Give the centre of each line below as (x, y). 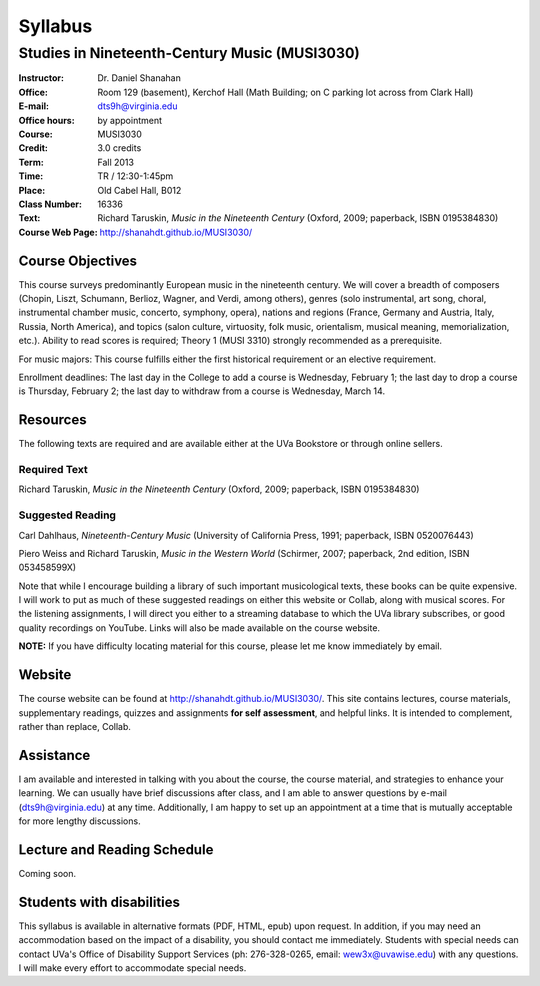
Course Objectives (78, 260)
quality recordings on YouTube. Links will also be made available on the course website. (199, 627)
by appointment (130, 120)
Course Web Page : (58, 232)
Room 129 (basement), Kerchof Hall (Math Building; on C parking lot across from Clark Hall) (285, 92)
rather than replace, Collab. (75, 726)
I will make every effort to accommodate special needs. (132, 968)
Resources (52, 420)
